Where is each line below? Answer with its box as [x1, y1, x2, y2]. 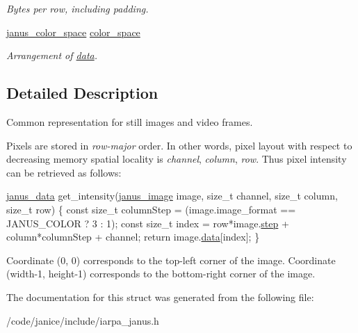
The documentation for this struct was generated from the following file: [6, 289, 314, 304]
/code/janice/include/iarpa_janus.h [6, 313, 159, 327]
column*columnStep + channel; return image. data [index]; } [6, 229, 260, 244]
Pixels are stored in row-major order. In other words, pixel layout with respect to [6, 138, 352, 152]
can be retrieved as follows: [6, 165, 122, 179]
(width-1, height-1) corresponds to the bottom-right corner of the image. [6, 266, 316, 281]
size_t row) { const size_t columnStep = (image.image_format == [6, 202, 296, 216]
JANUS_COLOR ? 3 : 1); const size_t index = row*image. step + [6, 216, 289, 230]
